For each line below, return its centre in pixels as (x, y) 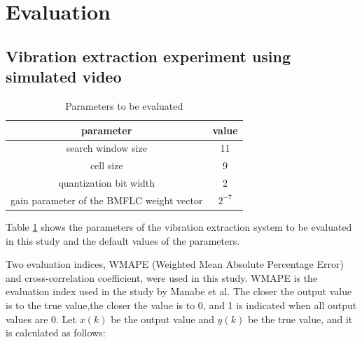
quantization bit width (107, 183)
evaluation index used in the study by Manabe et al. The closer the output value (179, 291)
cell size (106, 165)
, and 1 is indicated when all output (280, 305)
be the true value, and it (300, 319)
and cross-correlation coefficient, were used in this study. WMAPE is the (162, 277)
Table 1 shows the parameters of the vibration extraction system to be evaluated (179, 227)
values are (27, 319)
